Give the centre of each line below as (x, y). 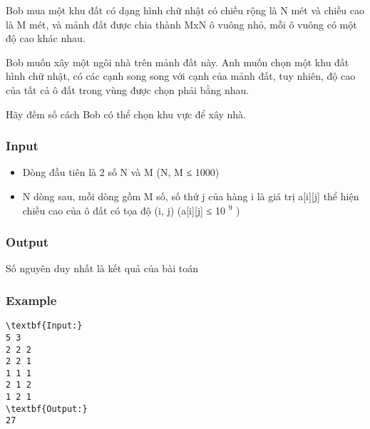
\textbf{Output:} (47, 409)
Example (31, 300)
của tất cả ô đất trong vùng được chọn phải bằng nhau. (128, 89)
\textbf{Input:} (44, 326)
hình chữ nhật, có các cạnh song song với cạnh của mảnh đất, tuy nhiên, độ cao (181, 76)
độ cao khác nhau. (46, 38)
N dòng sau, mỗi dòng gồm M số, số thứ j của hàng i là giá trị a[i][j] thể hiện (191, 196)
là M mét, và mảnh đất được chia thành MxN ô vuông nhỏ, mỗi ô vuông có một (181, 24)
